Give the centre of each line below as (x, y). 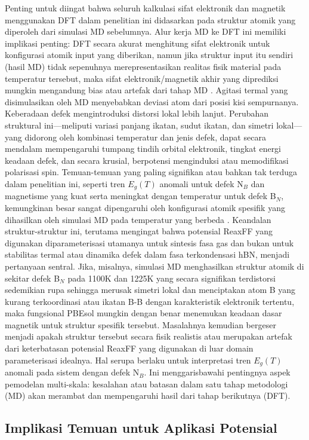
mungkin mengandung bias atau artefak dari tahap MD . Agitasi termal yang (146, 90)
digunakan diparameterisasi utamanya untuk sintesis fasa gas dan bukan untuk (149, 242)
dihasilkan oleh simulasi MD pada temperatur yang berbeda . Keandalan (138, 219)
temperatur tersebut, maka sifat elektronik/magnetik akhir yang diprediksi (142, 78)
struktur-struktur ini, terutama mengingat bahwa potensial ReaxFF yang (139, 231)
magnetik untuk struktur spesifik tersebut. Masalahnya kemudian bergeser (140, 324)
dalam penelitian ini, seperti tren (65, 183)
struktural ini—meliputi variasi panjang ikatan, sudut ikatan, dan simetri (139, 125)
